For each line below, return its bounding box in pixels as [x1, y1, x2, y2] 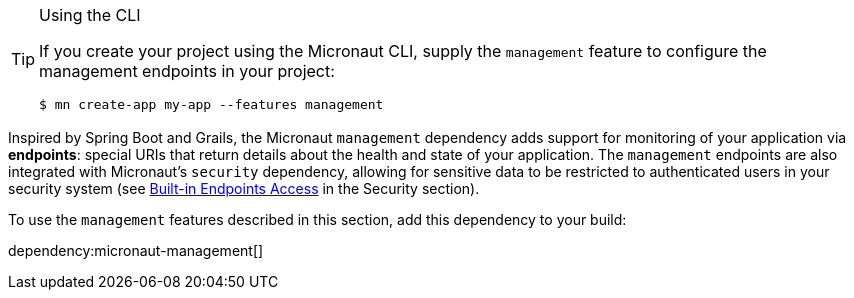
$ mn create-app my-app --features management [39, 97, 384, 112]
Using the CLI [39, 5, 141, 25]
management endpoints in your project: [39, 61, 335, 81]
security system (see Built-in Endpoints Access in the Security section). [8, 180, 480, 197]
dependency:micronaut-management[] [8, 242, 264, 259]
